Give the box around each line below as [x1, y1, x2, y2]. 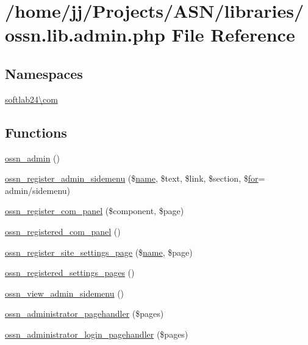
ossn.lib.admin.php [5, 22, 165, 47]
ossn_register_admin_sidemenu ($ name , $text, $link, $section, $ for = [5, 172, 265, 185]
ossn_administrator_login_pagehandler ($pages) [5, 327, 188, 340]
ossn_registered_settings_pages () [5, 266, 135, 279]
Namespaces [5, 64, 83, 83]
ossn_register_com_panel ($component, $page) [5, 204, 184, 217]
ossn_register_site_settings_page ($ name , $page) [5, 245, 193, 258]
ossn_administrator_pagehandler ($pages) [5, 307, 164, 320]
